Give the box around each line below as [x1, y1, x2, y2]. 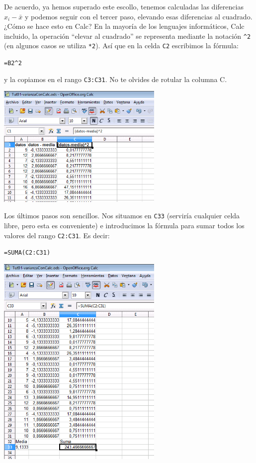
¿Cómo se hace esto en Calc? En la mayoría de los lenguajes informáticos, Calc [4, 21, 245, 31]
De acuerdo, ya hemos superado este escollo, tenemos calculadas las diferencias [4, 1, 244, 11]
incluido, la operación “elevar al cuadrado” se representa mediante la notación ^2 [4, 30, 251, 41]
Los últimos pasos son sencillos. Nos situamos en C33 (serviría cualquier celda [4, 210, 240, 221]
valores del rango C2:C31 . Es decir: [4, 230, 110, 240]
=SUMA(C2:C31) [4, 249, 51, 257]
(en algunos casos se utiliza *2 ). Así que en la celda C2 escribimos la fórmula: [4, 40, 239, 51]
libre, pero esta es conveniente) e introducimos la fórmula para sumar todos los [4, 220, 245, 231]
